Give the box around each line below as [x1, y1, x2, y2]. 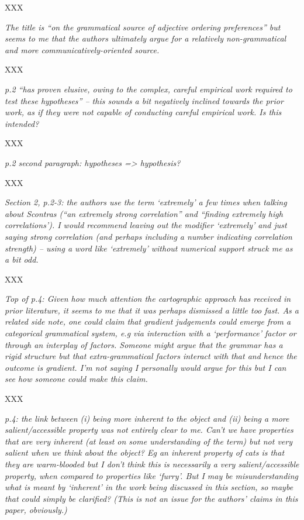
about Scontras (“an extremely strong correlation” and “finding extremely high [5, 207, 283, 219]
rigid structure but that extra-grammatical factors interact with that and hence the [5, 350, 297, 362]
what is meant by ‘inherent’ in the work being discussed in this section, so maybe [5, 481, 293, 493]
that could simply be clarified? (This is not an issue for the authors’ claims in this [5, 492, 298, 504]
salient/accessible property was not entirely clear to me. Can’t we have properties [5, 423, 293, 436]
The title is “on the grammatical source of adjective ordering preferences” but [5, 20, 281, 33]
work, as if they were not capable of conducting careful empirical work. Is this [5, 106, 282, 118]
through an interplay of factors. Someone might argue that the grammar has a [5, 338, 283, 350]
